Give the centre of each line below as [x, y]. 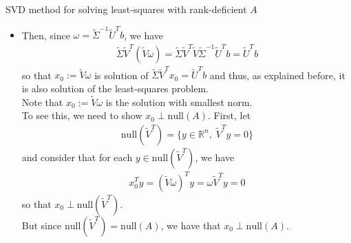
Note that [42, 102]
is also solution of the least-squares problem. [115, 88]
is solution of [121, 75]
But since [42, 225]
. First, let [229, 115]
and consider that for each [77, 157]
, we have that [191, 225]
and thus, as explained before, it [277, 75]
